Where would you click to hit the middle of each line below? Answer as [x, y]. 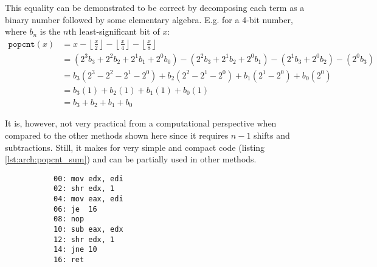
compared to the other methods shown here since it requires [117, 135]
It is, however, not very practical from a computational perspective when [141, 123]
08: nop [69, 219]
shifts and [272, 135]
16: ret [69, 260]
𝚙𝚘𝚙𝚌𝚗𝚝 [22, 44]
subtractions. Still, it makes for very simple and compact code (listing [135, 147]
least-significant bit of [119, 31]
